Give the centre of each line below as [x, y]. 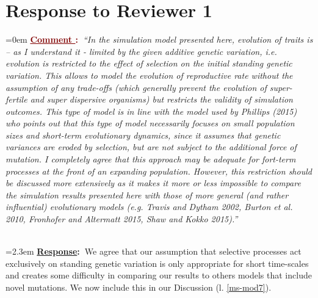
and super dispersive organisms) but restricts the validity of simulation [161, 99]
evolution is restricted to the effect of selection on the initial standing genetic [149, 63]
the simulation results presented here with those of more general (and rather [147, 194]
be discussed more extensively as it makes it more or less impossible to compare [153, 183]
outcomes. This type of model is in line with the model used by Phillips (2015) [151, 111]
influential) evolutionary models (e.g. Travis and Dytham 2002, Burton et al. [149, 207]
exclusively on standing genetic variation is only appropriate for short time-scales [157, 263]
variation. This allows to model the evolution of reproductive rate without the [149, 75]
